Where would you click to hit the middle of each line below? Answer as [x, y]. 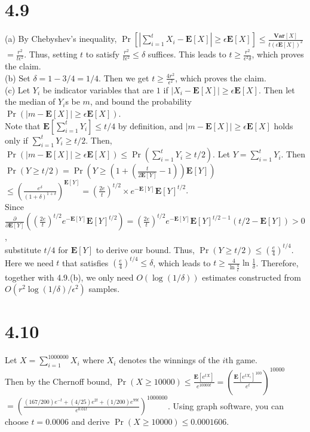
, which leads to [182, 262]
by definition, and [150, 125]
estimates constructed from [251, 277]
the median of [30, 101]
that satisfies [85, 262]
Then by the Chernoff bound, [59, 381]
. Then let [277, 89]
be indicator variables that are [98, 89]
